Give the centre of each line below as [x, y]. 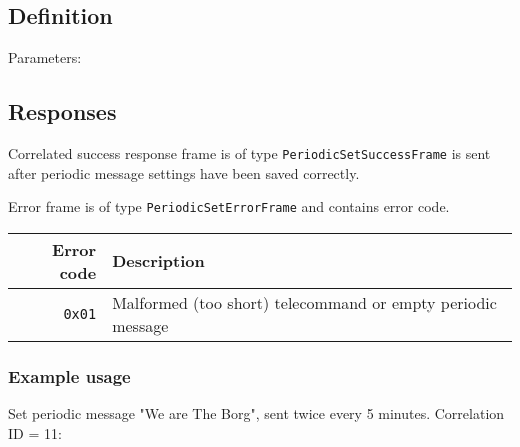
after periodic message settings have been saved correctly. [184, 172]
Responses [62, 111]
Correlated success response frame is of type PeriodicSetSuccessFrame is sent [249, 153]
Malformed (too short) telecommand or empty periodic [304, 302]
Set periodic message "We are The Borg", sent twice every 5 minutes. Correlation [256, 413]
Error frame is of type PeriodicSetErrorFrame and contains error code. [229, 206]
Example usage [69, 375]
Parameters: [45, 57]
